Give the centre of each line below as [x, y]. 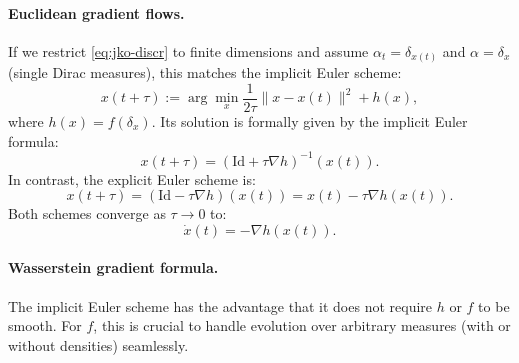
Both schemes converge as [87, 213]
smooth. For [45, 325]
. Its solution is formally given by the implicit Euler [309, 120]
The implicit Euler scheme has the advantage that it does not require [220, 305]
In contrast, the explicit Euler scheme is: [132, 178]
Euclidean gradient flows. [96, 12]
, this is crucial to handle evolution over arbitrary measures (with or [302, 325]
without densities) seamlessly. [98, 344]
